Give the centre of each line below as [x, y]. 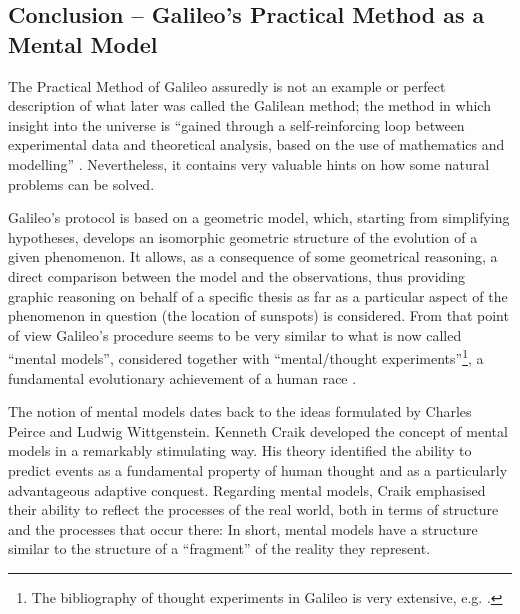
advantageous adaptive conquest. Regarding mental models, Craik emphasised [247, 489]
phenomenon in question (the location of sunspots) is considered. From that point [258, 315]
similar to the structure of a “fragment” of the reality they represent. [219, 548]
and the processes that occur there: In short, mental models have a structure [243, 528]
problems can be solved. [81, 183]
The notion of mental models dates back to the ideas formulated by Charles [240, 411]
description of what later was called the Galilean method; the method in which [249, 105]
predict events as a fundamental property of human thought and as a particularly [258, 469]
